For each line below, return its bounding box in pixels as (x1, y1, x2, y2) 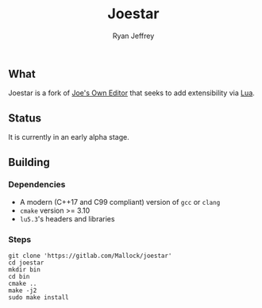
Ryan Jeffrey (112, 31, 155, 40)
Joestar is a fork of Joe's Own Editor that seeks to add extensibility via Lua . (8, 88, 256, 98)
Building (8, 156, 50, 169)
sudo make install (8, 294, 69, 302)
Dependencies (8, 179, 66, 191)
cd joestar (8, 259, 44, 267)
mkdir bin (8, 266, 41, 274)
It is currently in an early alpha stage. (8, 133, 129, 142)
